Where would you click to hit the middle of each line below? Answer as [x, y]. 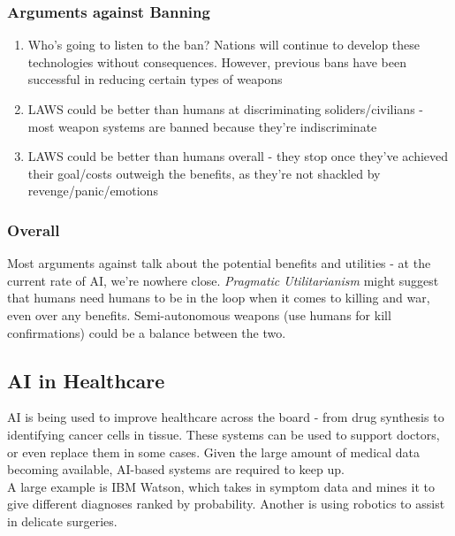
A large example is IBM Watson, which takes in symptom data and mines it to [221, 486]
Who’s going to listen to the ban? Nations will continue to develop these [224, 45]
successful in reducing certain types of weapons [155, 79]
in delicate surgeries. [62, 521]
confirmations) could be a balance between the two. [147, 332]
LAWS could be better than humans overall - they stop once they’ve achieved [238, 156]
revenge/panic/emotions [93, 191]
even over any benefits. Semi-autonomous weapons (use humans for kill [199, 314]
